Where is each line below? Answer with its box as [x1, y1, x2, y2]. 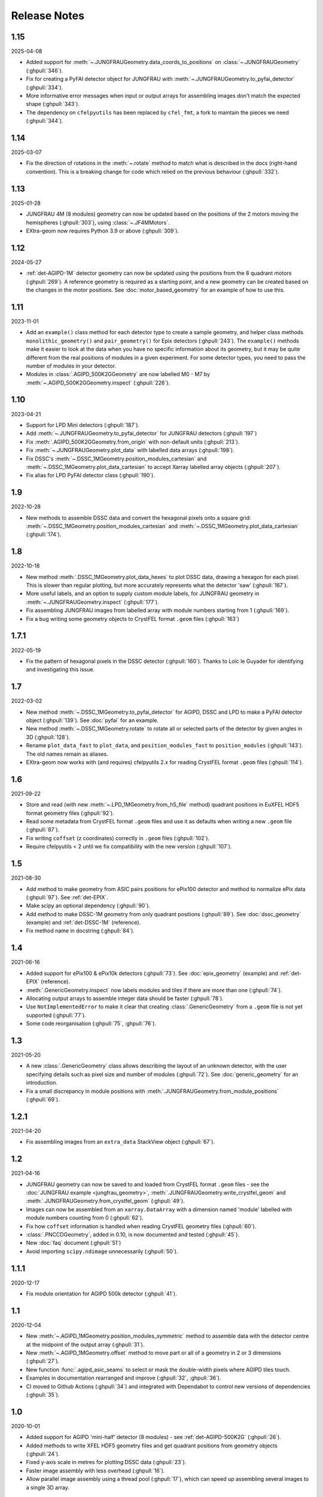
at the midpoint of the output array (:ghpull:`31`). [26, 1341, 145, 1348]
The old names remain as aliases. [26, 750, 109, 757]
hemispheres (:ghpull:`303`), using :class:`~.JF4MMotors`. [26, 219, 170, 226]
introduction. [26, 1079, 58, 1086]
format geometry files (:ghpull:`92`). [26, 809, 115, 817]
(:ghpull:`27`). [26, 1357, 60, 1365]
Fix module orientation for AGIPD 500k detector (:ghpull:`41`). [26, 1290, 177, 1297]
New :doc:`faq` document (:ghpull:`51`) [26, 1240, 121, 1247]
